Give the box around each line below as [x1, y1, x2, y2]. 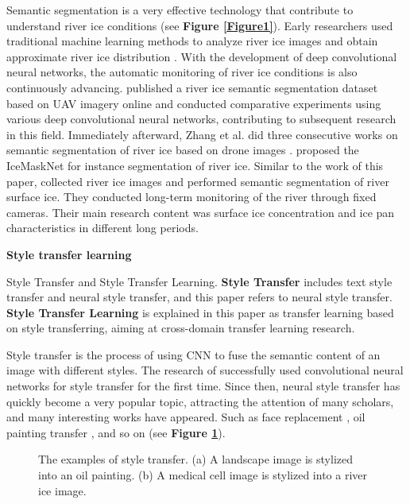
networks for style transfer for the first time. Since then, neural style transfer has [6, 378, 400, 394]
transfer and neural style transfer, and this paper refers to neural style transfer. [6, 289, 393, 305]
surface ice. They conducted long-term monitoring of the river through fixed [6, 188, 377, 205]
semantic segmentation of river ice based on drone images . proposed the [6, 142, 359, 158]
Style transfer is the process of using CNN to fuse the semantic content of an [6, 346, 381, 362]
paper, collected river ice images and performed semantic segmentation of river [6, 173, 389, 189]
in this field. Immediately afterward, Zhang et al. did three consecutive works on [6, 126, 398, 142]
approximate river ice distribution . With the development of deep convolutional [6, 48, 397, 64]
